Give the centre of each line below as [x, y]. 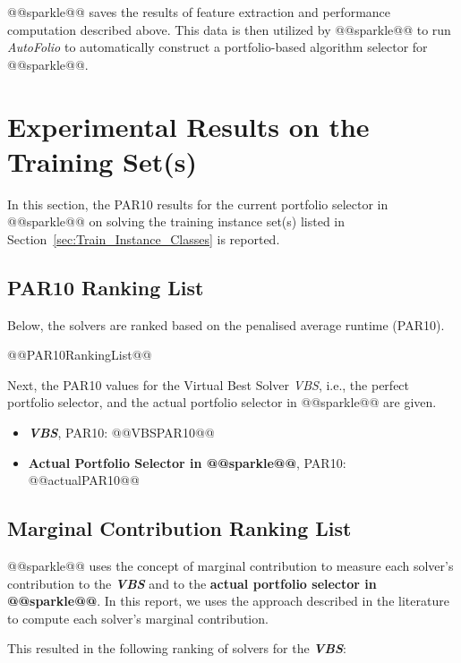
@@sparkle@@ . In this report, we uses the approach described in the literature [228, 601]
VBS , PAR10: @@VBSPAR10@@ [121, 433]
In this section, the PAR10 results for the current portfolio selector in [198, 204]
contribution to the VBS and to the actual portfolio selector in [192, 583]
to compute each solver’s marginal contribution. [138, 618]
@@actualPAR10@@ [84, 480]
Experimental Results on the [188, 126]
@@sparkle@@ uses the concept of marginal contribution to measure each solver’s [230, 566]
